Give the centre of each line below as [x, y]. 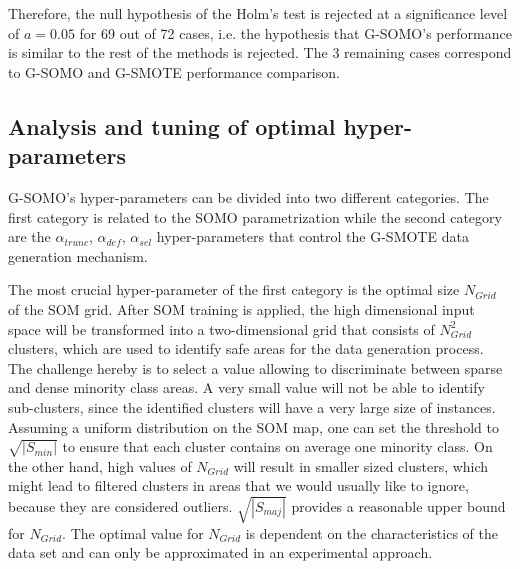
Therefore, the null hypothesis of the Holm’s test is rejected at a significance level [258, 13]
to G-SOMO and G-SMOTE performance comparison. [174, 71]
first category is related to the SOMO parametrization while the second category [255, 216]
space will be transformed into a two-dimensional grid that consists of [221, 328]
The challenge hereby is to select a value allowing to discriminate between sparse [255, 367]
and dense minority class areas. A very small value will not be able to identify [246, 387]
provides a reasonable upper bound [398, 505]
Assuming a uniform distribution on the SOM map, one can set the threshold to [253, 426]
